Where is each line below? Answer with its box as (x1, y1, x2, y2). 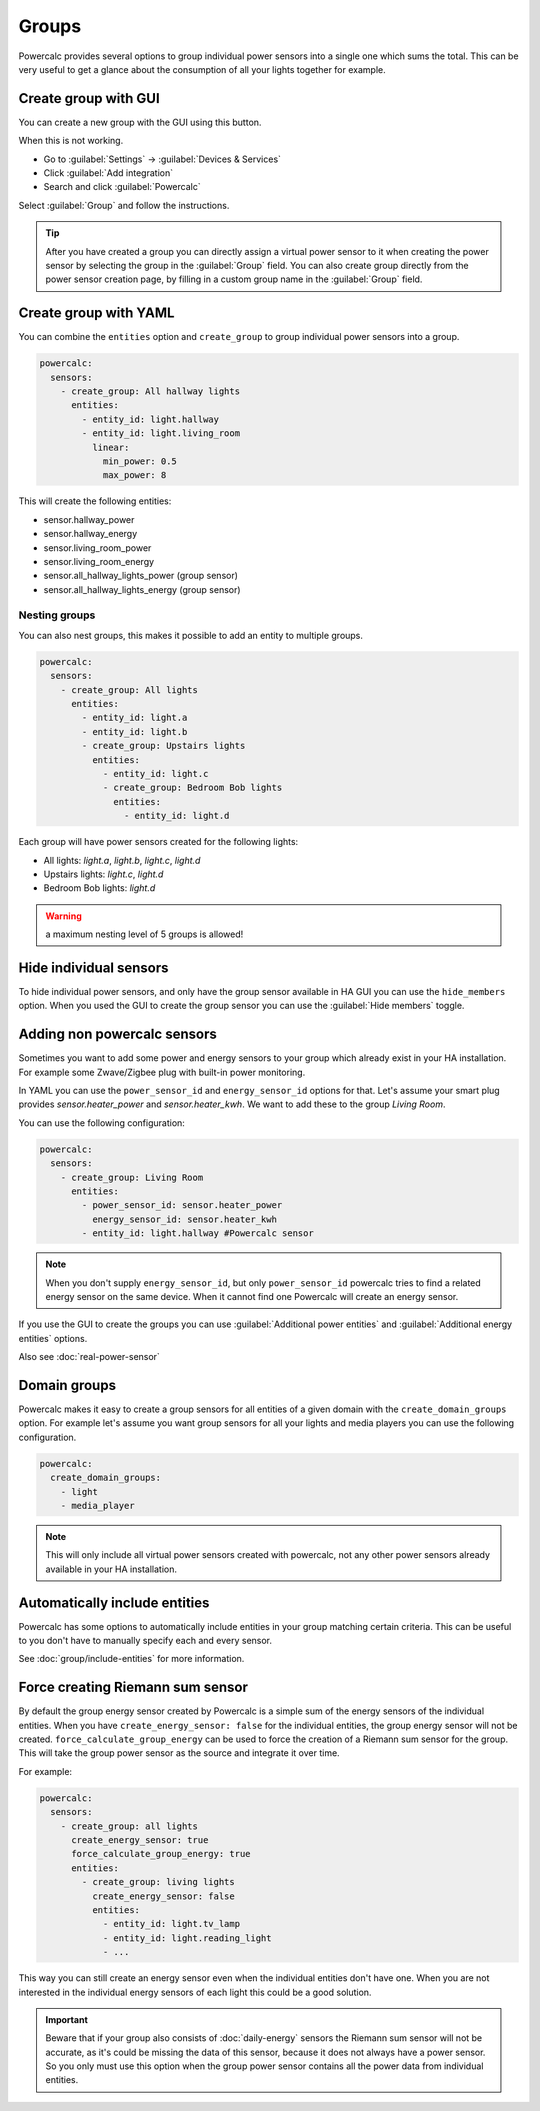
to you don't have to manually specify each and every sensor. (18, 1635, 273, 1646)
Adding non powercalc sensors (18, 1026, 217, 1043)
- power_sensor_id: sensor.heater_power (81, 1200, 283, 1211)
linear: (91, 441, 130, 453)
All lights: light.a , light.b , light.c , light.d (43, 854, 201, 866)
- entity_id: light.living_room (81, 428, 240, 439)
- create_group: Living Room (60, 1171, 204, 1183)
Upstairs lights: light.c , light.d (43, 868, 164, 880)
